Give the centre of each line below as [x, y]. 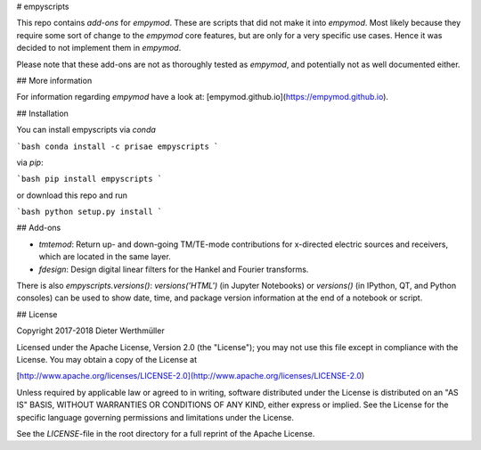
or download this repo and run [72, 195]
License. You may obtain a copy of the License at [107, 359]
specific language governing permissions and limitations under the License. [155, 417]
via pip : [30, 162]
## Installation [42, 113]
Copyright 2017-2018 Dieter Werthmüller [90, 331]
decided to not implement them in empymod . [99, 48]
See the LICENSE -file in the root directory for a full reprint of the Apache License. [166, 433]
